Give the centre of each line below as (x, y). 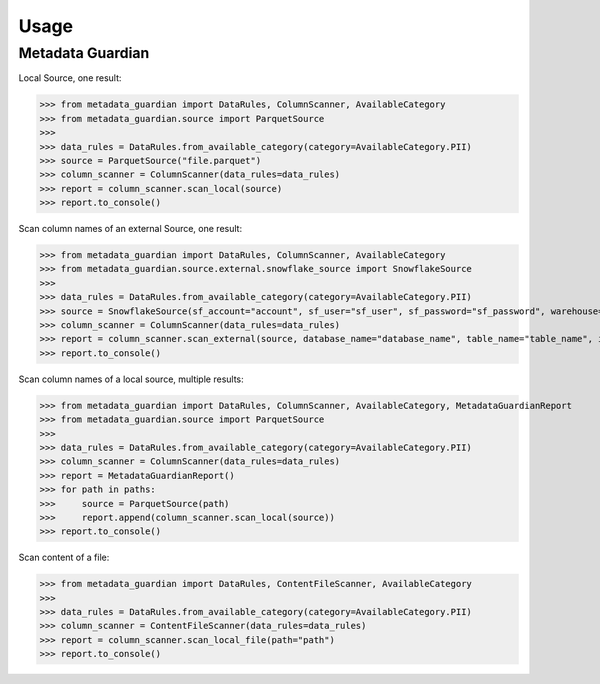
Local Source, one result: (70, 78)
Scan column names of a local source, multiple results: (131, 379)
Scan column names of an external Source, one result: (130, 229)
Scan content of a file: (64, 557)
